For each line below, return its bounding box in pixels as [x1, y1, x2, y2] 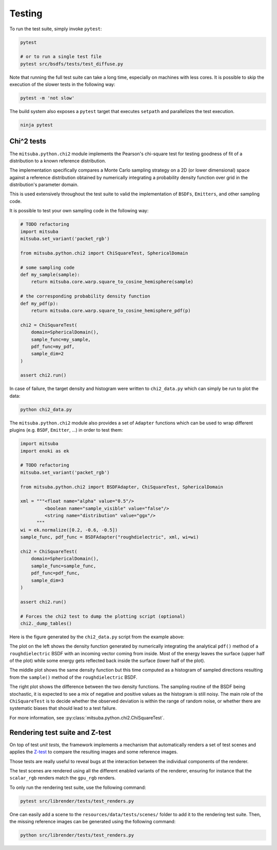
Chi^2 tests [9, 137, 46, 146]
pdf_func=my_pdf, [31, 343, 75, 349]
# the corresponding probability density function [20, 293, 151, 299]
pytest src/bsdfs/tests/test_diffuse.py [20, 61, 123, 67]
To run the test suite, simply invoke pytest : [9, 26, 102, 32]
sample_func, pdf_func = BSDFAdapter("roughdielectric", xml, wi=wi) [20, 534, 199, 540]
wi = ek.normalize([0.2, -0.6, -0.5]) [20, 527, 118, 533]
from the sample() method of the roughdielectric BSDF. [9, 674, 138, 680]
